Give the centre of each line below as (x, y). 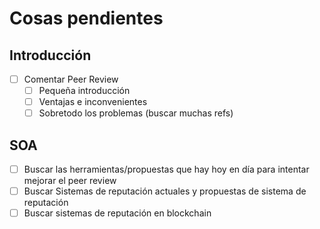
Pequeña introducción (84, 91)
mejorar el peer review (70, 181)
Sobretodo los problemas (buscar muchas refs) (136, 113)
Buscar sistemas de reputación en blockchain (117, 213)
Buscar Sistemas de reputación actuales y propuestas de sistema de (165, 191)
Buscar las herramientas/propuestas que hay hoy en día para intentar (166, 169)
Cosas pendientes (86, 18)
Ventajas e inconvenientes (93, 102)
